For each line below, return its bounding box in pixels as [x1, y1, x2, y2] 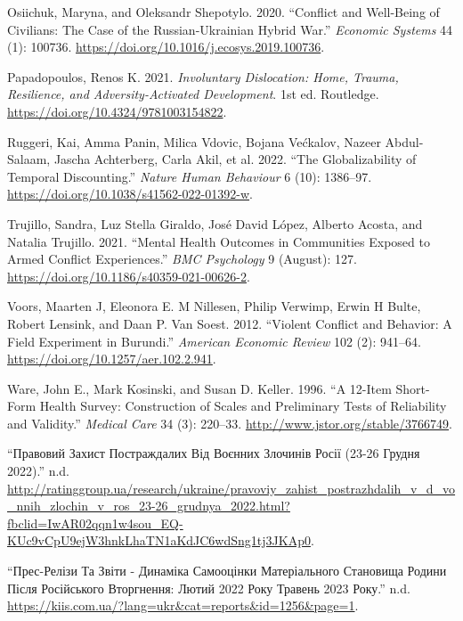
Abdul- [385, 132, 424, 151]
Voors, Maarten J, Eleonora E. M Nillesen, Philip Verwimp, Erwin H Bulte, [7, 297, 421, 315]
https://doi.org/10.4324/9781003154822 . [7, 102, 227, 120]
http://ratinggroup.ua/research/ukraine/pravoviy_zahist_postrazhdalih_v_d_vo [7, 478, 456, 497]
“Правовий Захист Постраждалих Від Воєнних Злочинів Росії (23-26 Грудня [7, 444, 420, 462]
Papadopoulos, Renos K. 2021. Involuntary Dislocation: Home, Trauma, [7, 67, 399, 86]
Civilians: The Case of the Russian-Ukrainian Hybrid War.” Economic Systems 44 [7, 20, 453, 38]
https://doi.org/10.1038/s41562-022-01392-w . [7, 184, 253, 203]
